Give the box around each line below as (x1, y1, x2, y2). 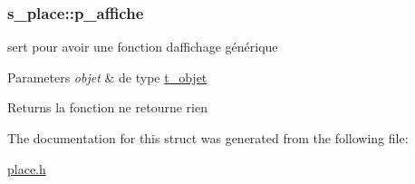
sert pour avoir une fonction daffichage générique (7, 37, 278, 56)
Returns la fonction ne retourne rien (7, 98, 207, 117)
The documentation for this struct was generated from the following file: (7, 129, 409, 147)
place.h (7, 159, 46, 178)
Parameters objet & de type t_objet (7, 67, 207, 86)
